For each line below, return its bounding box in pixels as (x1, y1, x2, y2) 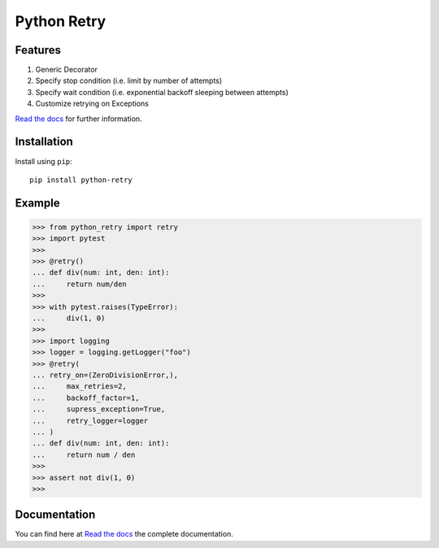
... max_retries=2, (32, 382, 128, 391)
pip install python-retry (29, 175, 133, 185)
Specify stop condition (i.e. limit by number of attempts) (35, 76, 223, 85)
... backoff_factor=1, (32, 393, 140, 402)
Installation (15, 135, 73, 149)
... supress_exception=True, (32, 405, 166, 414)
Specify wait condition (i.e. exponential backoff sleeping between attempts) (35, 87, 289, 97)
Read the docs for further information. (15, 114, 142, 124)
